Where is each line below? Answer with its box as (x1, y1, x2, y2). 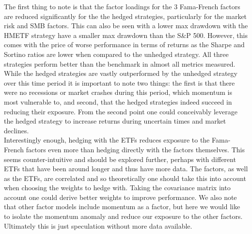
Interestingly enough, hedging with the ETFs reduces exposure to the (4, 135, 210, 145)
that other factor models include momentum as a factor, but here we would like (4, 201, 240, 212)
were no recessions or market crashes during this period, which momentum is (4, 87, 232, 97)
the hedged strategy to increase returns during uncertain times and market (4, 116, 226, 126)
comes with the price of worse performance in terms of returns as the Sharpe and (4, 39, 245, 50)
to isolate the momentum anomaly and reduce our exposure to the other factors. (4, 211, 243, 221)
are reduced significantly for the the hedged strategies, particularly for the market (4, 11, 247, 21)
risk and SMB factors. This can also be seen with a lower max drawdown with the (4, 20, 248, 31)
